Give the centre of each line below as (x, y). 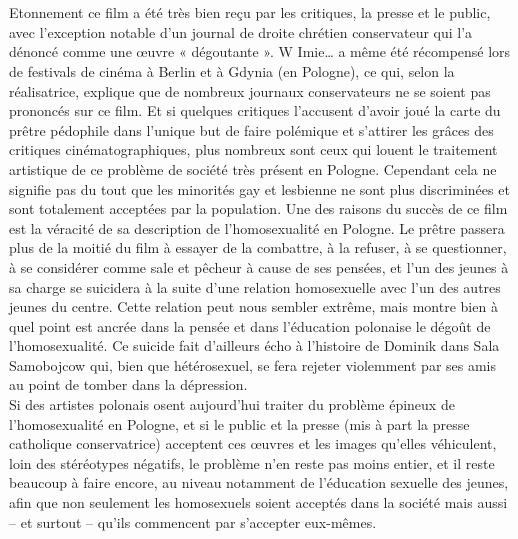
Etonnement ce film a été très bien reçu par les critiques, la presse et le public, (250, 12)
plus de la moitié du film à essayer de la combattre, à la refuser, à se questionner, (258, 247)
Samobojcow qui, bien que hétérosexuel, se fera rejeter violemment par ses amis (253, 364)
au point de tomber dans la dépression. (128, 384)
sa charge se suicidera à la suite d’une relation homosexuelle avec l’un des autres (255, 286)
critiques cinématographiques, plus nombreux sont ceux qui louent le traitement (253, 149)
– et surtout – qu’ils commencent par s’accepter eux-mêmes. (193, 521)
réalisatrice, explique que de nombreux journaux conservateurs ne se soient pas (250, 90)
